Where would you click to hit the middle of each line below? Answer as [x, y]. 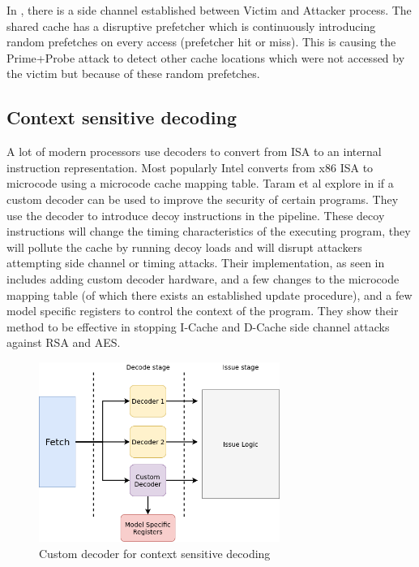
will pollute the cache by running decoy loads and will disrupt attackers [184, 247]
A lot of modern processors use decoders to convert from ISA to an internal [194, 151]
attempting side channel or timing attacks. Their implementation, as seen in [196, 263]
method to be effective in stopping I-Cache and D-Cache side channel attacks [198, 326]
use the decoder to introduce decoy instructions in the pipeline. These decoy [196, 215]
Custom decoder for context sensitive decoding [155, 553]
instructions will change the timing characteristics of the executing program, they [209, 231]
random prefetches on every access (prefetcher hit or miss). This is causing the [201, 42]
